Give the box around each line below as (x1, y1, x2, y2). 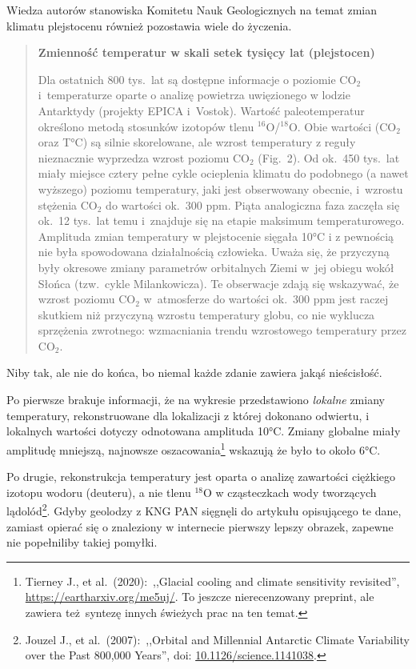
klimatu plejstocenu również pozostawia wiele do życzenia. (6, 17, 292, 34)
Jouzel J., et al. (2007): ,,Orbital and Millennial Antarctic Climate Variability (25, 631, 410, 647)
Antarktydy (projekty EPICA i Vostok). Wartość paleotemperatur (38, 102, 365, 118)
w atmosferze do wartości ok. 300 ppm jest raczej (143, 290, 389, 307)
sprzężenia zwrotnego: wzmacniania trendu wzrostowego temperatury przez (38, 322, 406, 339)
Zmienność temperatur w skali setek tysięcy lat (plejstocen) (38, 44, 375, 61)
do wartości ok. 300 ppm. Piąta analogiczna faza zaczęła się (106, 196, 400, 213)
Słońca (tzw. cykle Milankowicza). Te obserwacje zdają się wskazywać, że (38, 274, 399, 291)
